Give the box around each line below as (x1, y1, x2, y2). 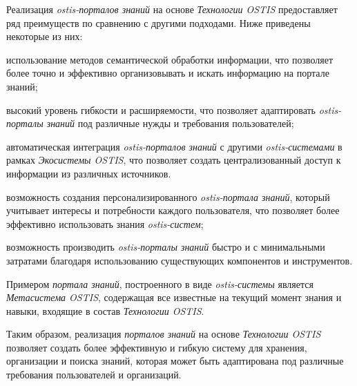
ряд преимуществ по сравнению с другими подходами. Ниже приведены (6, 15, 311, 30)
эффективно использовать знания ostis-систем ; (6, 216, 204, 231)
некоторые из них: (6, 29, 83, 44)
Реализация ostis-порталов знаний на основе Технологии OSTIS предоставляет (6, 2, 338, 16)
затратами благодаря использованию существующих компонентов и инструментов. (6, 253, 353, 267)
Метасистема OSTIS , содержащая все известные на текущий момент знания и (6, 290, 342, 305)
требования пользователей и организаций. (6, 367, 182, 382)
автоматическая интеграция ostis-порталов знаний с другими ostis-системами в (6, 139, 342, 153)
